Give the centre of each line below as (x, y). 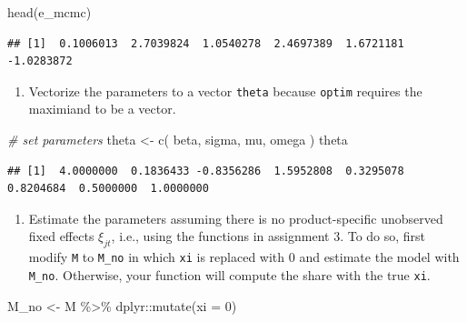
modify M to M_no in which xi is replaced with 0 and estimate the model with (244, 257)
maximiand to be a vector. (102, 109)
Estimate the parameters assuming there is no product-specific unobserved (236, 218)
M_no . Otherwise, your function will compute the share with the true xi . (229, 274)
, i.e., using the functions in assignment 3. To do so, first (268, 236)
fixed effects (61, 236)
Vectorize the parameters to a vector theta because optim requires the (225, 91)
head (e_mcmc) (50, 12)
